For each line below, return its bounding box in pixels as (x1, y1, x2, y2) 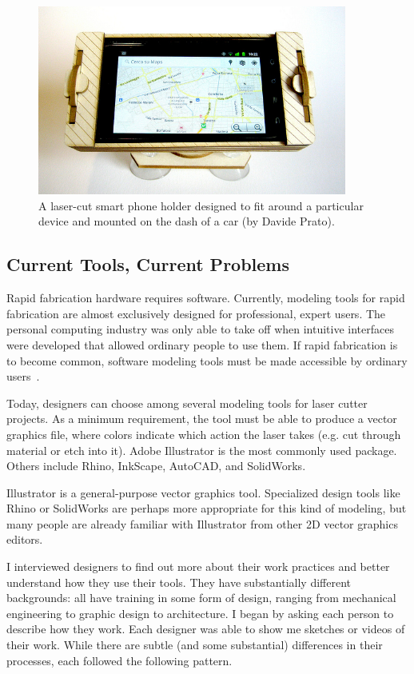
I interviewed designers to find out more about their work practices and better (6, 558, 390, 575)
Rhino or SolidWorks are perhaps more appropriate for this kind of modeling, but (6, 500, 407, 516)
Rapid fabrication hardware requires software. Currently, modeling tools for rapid (6, 289, 405, 306)
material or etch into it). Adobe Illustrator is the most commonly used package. (6, 441, 397, 458)
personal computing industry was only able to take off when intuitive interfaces (6, 321, 394, 337)
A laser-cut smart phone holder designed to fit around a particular (38, 197, 364, 213)
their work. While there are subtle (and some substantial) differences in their (6, 636, 383, 653)
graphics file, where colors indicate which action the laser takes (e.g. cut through (6, 425, 401, 442)
